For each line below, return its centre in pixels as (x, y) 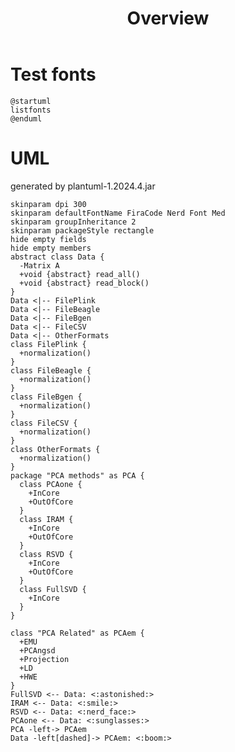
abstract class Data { (57, 257)
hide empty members (51, 248)
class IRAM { (46, 519)
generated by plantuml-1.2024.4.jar (83, 186)
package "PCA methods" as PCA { (77, 475)
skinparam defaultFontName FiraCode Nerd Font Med (118, 213)
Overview (168, 18)
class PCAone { (51, 484)
